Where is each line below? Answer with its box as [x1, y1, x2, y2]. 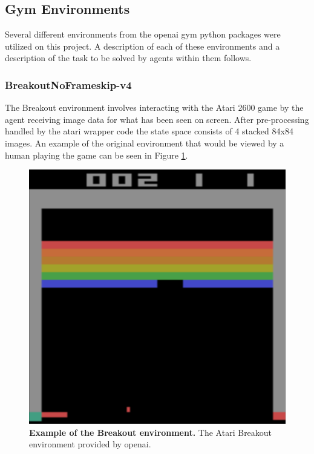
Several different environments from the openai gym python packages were [5, 28, 281, 41]
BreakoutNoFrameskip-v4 [5, 77, 132, 92]
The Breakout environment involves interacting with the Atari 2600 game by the [5, 101, 304, 114]
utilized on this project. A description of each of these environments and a [5, 39, 280, 52]
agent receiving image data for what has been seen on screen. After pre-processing [5, 113, 309, 125]
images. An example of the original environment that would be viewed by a [5, 136, 284, 149]
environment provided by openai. [29, 438, 151, 450]
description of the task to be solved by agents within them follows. [5, 51, 252, 64]
